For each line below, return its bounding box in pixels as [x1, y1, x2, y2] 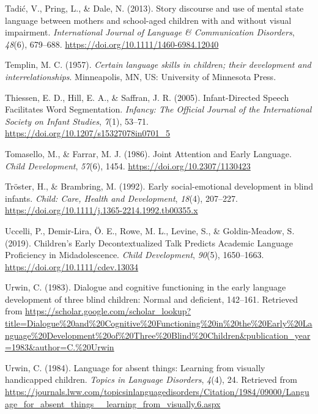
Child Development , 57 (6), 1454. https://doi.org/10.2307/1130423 [5, 159, 251, 172]
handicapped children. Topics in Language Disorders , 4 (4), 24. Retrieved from [5, 373, 297, 386]
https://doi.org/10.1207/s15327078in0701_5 [5, 127, 171, 139]
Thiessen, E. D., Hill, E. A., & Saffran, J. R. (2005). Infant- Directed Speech [5, 91, 289, 103]
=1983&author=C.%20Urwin [5, 341, 114, 353]
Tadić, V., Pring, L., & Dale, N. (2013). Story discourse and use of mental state [5, 2, 304, 14]
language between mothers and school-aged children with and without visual [5, 13, 292, 26]
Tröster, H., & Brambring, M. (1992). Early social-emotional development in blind [5, 180, 313, 193]
